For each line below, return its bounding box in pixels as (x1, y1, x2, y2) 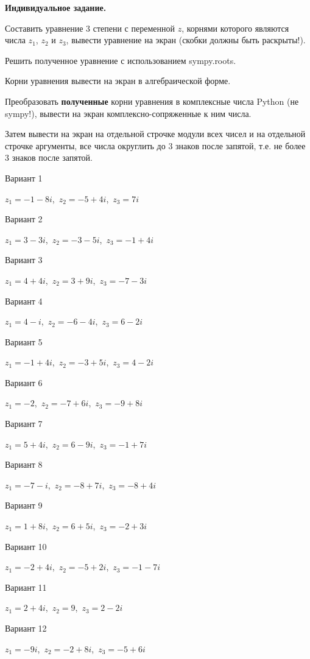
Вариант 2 (5, 213, 43, 225)
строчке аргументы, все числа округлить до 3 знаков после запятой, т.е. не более (5, 139, 306, 152)
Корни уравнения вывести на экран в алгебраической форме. (5, 74, 231, 87)
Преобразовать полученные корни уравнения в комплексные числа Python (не (5, 94, 299, 107)
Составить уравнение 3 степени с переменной (5, 21, 175, 34)
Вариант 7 (5, 417, 43, 430)
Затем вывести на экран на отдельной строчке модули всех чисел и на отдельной (5, 127, 306, 140)
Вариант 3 (5, 253, 43, 266)
